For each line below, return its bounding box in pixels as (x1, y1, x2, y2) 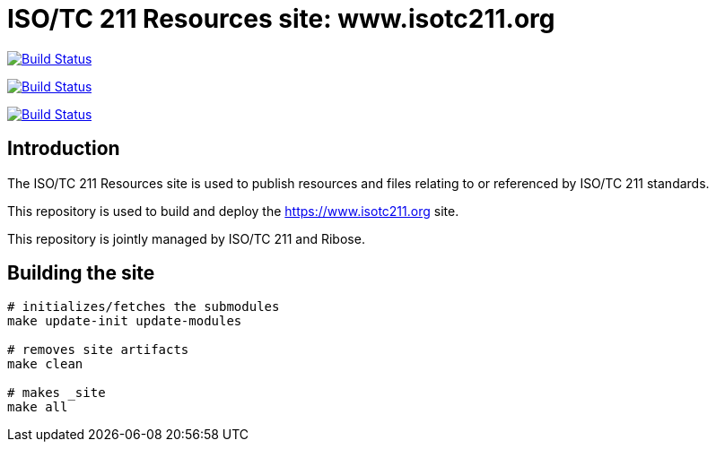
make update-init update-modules (7, 314, 242, 329)
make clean (7, 357, 83, 372)
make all (7, 400, 68, 415)
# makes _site (7, 385, 106, 401)
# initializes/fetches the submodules (7, 299, 280, 315)
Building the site (7, 262, 155, 285)
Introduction (7, 137, 120, 160)
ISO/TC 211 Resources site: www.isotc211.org (7, 4, 555, 34)
